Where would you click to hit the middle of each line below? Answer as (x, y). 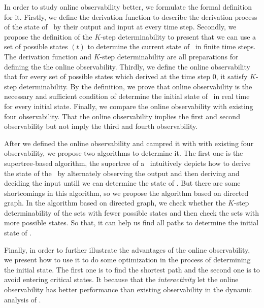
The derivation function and (48, 56)
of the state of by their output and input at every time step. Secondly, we (120, 27)
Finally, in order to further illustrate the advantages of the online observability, (127, 249)
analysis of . (23, 299)
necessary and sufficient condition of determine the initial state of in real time (127, 96)
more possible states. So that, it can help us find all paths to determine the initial (131, 223)
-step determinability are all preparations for (169, 56)
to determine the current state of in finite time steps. (172, 46)
